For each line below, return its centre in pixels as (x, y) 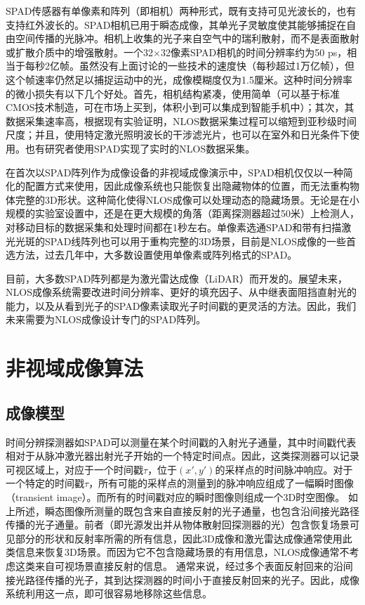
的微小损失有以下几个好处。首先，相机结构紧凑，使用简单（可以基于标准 (173, 93)
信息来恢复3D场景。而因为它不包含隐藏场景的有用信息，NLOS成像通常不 (182, 552)
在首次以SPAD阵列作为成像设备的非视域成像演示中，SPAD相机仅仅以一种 (174, 172)
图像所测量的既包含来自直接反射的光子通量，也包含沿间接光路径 (212, 510)
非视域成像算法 (75, 368)
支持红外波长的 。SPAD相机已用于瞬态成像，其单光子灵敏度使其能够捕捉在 (176, 24)
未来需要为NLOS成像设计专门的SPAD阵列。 (106, 319)
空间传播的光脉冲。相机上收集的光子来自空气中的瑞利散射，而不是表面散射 (187, 38)
